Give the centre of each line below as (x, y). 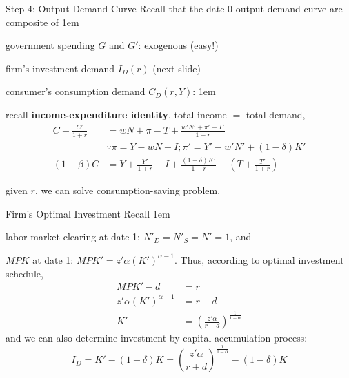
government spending (50, 45)
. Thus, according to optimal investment (259, 259)
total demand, (276, 114)
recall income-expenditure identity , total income (116, 114)
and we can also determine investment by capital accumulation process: (157, 338)
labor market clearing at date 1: (73, 237)
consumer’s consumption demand (76, 91)
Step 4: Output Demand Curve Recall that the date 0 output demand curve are (174, 8)
